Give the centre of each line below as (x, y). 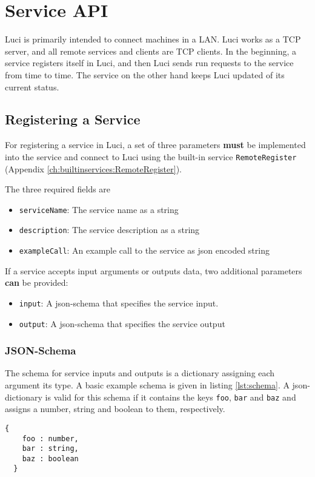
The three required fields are (58, 189)
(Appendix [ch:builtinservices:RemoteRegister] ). (94, 168)
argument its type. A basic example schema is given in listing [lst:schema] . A (147, 385)
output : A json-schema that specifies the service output (122, 323)
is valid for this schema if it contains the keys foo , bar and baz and (171, 397)
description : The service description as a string (109, 230)
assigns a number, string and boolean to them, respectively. (115, 409)
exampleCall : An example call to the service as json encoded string (144, 250)
